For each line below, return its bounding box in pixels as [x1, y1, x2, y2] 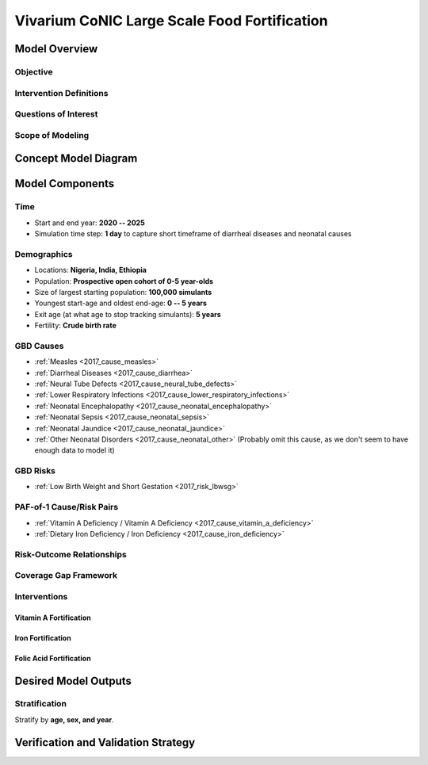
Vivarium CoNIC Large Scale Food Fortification [14, 12, 328, 29]
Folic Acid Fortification [14, 653, 91, 663]
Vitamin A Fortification [14, 613, 91, 622]
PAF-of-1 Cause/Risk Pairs [14, 502, 119, 513]
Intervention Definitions [14, 87, 109, 98]
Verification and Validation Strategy [14, 736, 196, 749]
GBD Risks [14, 465, 55, 476]
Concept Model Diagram [14, 151, 138, 166]
